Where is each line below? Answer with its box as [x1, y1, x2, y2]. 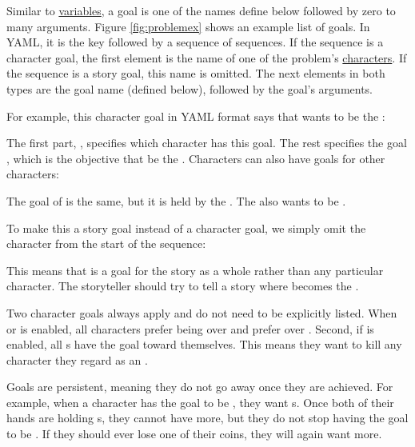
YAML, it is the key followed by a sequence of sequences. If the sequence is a [6, 34, 384, 50]
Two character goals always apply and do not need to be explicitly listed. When [6, 304, 397, 321]
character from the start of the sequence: [6, 235, 206, 252]
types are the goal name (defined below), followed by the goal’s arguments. [6, 80, 373, 97]
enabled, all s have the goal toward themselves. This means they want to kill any [6, 336, 402, 353]
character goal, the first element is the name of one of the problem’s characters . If [6, 49, 407, 66]
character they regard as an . [6, 351, 148, 368]
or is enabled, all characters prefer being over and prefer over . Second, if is [6, 320, 374, 337]
